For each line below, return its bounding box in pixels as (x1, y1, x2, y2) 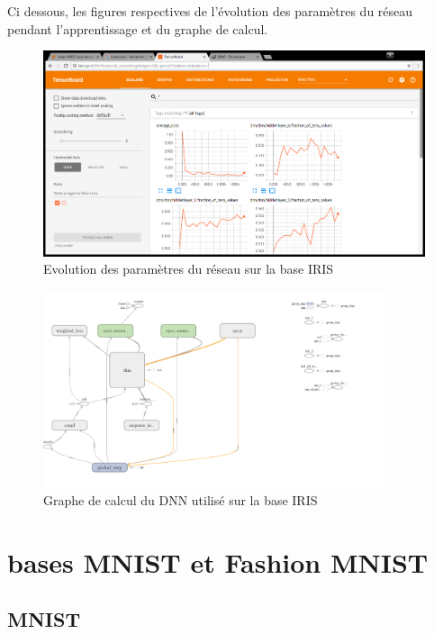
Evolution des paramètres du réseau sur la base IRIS (43, 259, 334, 278)
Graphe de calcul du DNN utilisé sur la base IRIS (43, 491, 318, 510)
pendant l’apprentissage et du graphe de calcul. (7, 19, 268, 38)
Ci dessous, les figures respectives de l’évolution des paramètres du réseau (7, 2, 413, 20)
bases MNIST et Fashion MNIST (7, 543, 429, 580)
